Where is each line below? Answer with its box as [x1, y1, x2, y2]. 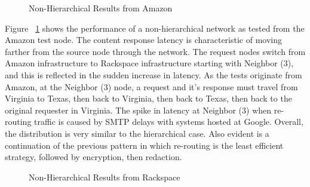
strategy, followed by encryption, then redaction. [5, 151, 182, 163]
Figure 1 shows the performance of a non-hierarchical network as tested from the [5, 22, 305, 34]
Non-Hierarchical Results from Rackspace [29, 170, 180, 183]
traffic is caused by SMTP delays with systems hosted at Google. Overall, [34, 115, 303, 128]
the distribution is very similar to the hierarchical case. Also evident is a [5, 127, 269, 139]
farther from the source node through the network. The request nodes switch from [5, 45, 306, 57]
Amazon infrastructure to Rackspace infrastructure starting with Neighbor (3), [5, 57, 294, 69]
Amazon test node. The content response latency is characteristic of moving [5, 33, 283, 46]
